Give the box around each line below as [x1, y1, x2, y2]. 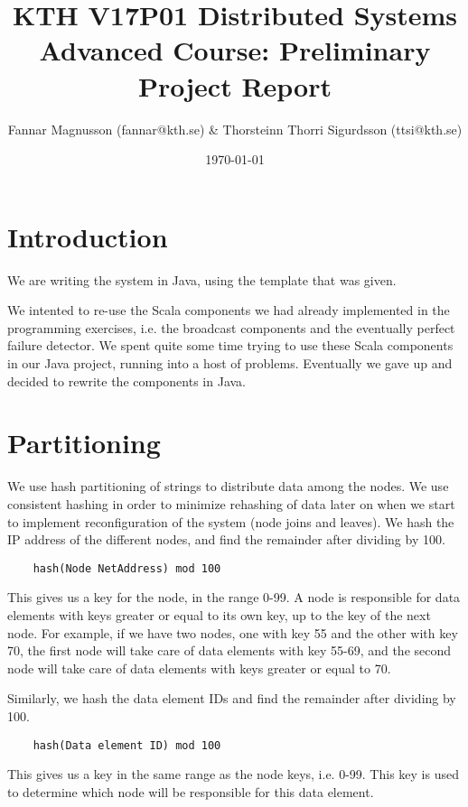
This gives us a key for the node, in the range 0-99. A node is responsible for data [7, 588, 461, 607]
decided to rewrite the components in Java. [7, 371, 246, 390]
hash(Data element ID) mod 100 [33, 738, 221, 752]
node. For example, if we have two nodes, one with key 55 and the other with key [7, 623, 458, 642]
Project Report [137, 67, 332, 104]
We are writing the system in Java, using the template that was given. [7, 270, 397, 289]
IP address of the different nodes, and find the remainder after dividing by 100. [7, 530, 445, 549]
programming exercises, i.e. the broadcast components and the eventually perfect [7, 318, 455, 337]
